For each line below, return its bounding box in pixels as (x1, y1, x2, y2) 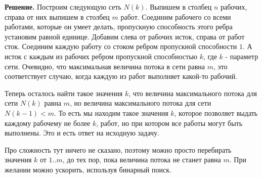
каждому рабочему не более (5, 117, 91, 128)
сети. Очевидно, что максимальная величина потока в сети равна (5, 61, 205, 71)
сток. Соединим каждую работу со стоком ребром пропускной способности (5, 41, 237, 52)
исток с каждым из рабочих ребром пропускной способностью (5, 51, 198, 61)
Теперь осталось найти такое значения (5, 87, 123, 98)
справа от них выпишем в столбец (5, 11, 110, 22)
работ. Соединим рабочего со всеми (120, 11, 231, 22)
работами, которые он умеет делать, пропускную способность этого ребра (5, 21, 233, 32)
